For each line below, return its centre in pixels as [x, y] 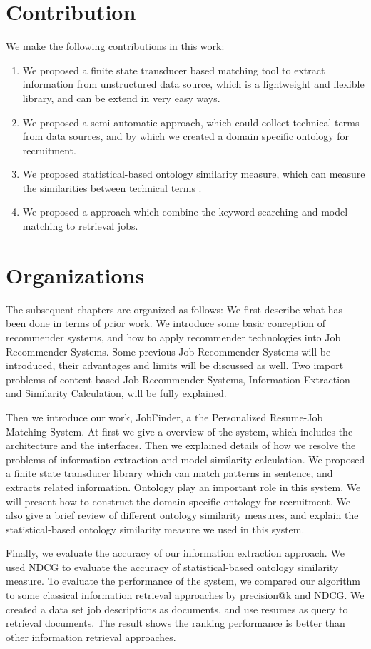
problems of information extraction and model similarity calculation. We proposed [185, 459]
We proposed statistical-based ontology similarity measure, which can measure [194, 174]
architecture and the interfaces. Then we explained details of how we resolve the [181, 445]
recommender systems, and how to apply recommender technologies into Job [173, 337]
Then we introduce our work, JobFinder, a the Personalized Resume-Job [164, 417]
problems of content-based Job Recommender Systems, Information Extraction [178, 379]
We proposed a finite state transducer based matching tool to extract [174, 70]
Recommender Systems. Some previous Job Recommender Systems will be [168, 351]
